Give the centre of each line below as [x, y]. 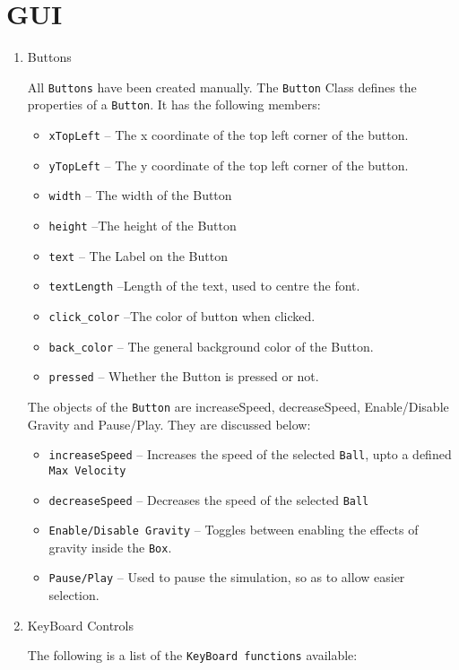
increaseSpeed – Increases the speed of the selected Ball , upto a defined [250, 454]
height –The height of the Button [143, 225]
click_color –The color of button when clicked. [182, 315]
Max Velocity [87, 470]
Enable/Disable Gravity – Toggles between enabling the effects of [234, 530]
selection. [74, 595]
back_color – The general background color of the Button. [211, 346]
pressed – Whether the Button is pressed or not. [184, 376]
